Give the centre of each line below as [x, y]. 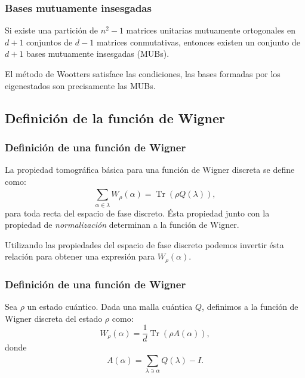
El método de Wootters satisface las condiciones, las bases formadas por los [143, 74]
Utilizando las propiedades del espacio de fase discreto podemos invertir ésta [144, 244]
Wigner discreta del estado [54, 318]
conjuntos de [50, 42]
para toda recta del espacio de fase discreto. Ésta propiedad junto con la [137, 213]
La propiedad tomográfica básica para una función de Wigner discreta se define [150, 170]
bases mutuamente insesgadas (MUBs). [98, 54]
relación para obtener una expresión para [80, 256]
